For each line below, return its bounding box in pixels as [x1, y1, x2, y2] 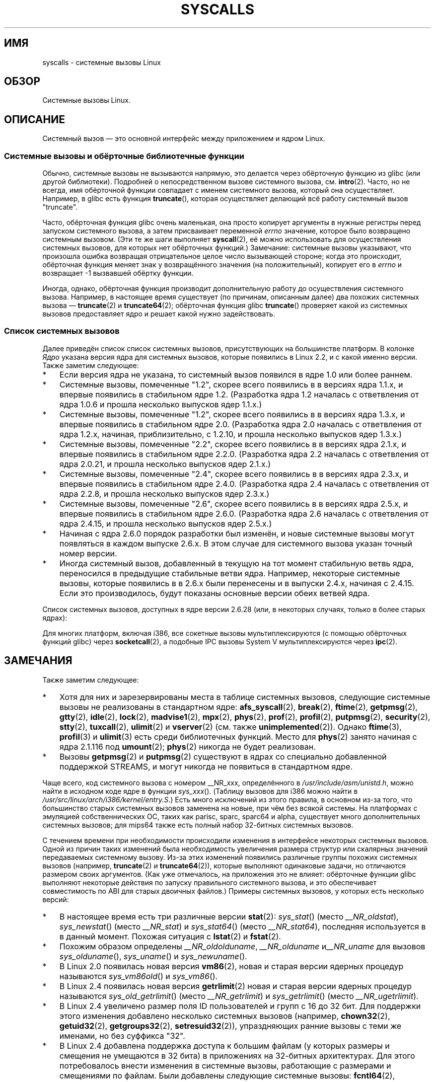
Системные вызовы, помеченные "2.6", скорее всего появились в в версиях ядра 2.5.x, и [59, 498, 408, 509]
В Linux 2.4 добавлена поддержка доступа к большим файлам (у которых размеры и [59, 1040, 390, 1051]
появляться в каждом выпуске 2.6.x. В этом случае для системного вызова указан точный [59, 538, 413, 548]
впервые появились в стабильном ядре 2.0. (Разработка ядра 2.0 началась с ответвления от [59, 419, 422, 429]
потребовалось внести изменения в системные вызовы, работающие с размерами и [59, 1060, 391, 1071]
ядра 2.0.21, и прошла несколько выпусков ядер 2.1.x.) [59, 459, 271, 469]
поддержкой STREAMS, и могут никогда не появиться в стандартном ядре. [59, 761, 353, 772]
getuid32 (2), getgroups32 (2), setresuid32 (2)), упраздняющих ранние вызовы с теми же [59, 1020, 402, 1031]
